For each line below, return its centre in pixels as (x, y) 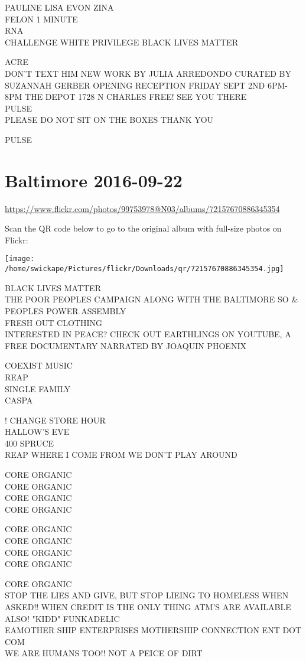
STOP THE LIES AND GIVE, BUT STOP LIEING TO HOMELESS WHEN (147, 595)
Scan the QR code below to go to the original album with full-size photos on (143, 228)
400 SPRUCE (30, 443)
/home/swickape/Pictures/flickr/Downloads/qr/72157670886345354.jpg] (144, 269)
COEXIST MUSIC (39, 365)
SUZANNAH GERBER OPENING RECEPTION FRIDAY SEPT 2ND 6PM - (146, 85)
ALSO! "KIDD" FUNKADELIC (62, 618)
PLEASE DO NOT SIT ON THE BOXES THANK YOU (109, 120)
